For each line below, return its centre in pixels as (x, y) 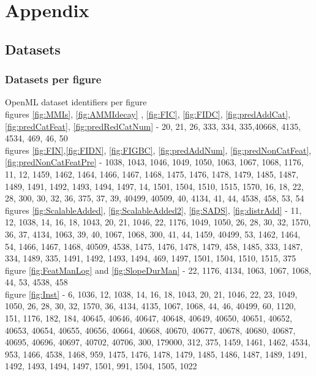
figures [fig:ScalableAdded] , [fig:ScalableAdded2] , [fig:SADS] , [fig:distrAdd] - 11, (153, 210)
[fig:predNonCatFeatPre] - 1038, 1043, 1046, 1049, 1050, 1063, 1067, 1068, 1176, (154, 162)
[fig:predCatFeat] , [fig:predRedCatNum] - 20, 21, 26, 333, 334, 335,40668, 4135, (153, 126)
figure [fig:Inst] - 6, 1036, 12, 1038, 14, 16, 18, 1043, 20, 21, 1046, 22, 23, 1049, (151, 294)
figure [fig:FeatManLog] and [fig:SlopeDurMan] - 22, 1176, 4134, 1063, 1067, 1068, (158, 270)
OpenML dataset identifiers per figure (76, 102)
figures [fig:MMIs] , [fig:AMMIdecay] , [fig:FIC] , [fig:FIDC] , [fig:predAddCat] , (148, 114)
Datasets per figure (53, 79)
